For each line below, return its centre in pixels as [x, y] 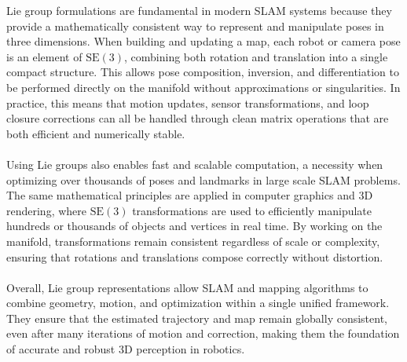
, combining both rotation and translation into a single [256, 56]
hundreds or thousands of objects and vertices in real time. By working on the [194, 226]
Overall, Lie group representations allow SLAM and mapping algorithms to [187, 287]
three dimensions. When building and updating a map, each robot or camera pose [203, 41]
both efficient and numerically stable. [96, 133]
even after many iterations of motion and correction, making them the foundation [203, 333]
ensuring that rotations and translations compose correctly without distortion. [195, 256]
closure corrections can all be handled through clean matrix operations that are [198, 118]
